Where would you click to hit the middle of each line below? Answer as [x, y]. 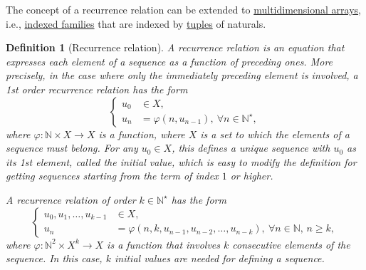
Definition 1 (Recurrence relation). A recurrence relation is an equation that [175, 47]
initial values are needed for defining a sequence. [219, 258]
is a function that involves [163, 244]
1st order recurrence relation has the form [97, 89]
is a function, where [142, 134]
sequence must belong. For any [72, 148]
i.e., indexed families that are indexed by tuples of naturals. [136, 23]
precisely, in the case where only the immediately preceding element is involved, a [182, 75]
